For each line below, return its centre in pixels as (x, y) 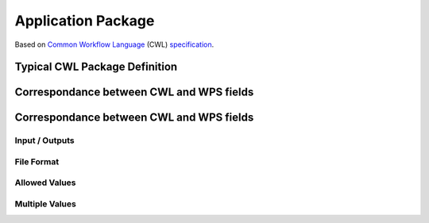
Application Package (85, 21)
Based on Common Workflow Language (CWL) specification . (114, 44)
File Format (37, 161)
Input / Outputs (44, 140)
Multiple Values (46, 204)
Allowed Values (45, 183)
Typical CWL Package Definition (96, 67)
